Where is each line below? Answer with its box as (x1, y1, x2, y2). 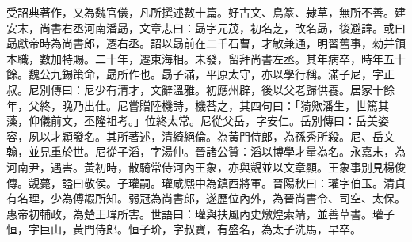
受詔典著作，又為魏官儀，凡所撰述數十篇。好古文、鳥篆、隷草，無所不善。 (6, 4, 395, 20)
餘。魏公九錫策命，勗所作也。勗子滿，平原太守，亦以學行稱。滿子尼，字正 (6, 66, 395, 82)
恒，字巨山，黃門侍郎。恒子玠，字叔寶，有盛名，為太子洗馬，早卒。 (6, 221, 361, 237)
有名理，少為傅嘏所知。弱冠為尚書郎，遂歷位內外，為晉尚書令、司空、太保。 (6, 190, 406, 206)
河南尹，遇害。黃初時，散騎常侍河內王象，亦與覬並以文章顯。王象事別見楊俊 (6, 158, 406, 175)
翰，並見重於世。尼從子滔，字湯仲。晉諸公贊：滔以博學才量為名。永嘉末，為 (6, 143, 406, 160)
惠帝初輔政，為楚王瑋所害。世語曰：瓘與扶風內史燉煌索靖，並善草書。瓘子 (6, 205, 395, 221)
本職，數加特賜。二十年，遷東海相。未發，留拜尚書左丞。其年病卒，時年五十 (6, 50, 406, 66)
